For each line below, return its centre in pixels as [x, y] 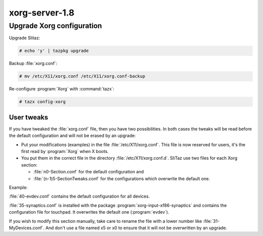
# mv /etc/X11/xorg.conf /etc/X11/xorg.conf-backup [82, 76]
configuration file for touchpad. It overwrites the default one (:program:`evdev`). [89, 212]
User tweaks [28, 117]
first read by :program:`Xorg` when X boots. [65, 151]
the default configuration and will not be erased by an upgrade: [72, 135]
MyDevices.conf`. [27, 228]
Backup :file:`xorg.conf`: [33, 64]
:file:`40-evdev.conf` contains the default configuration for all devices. [79, 196]
